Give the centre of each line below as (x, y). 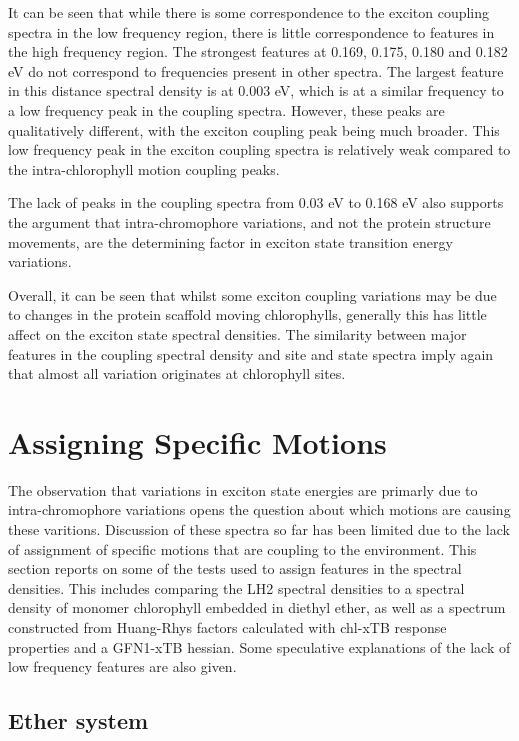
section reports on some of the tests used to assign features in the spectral (235, 568)
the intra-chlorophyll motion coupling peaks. (144, 168)
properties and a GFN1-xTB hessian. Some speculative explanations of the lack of (259, 646)
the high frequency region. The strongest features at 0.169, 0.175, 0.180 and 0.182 (258, 51)
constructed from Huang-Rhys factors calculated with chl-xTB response (227, 626)
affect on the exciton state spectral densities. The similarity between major (237, 333)
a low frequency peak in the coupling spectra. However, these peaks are (226, 109)
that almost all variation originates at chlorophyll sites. (177, 373)
